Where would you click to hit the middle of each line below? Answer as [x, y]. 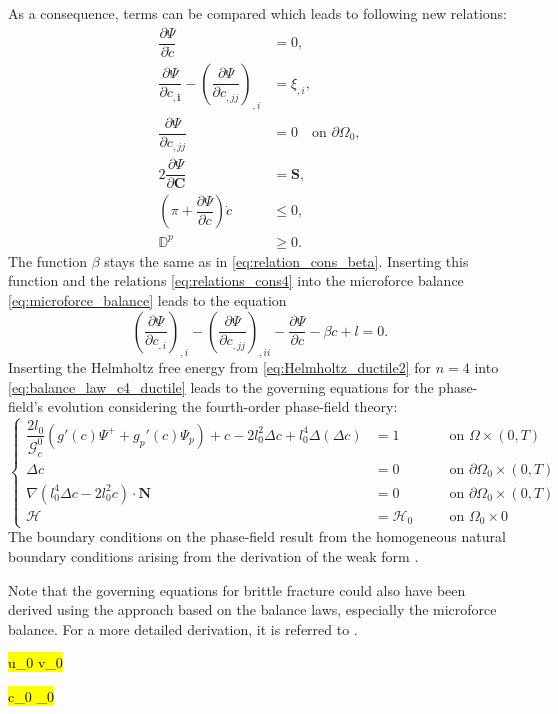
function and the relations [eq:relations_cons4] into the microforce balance [236, 280]
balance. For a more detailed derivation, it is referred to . [183, 628]
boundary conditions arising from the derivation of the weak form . [213, 555]
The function [47, 260]
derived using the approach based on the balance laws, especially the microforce [252, 609]
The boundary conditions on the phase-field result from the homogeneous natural [257, 536]
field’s [26, 406]
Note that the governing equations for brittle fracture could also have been [237, 589]
